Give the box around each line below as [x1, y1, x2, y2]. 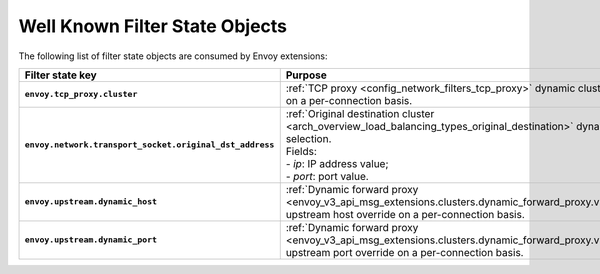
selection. [285, 131, 332, 145]
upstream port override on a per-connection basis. [285, 245, 524, 259]
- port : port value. [285, 169, 369, 183]
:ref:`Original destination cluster [285, 106, 435, 120]
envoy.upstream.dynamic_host [24, 196, 158, 207]
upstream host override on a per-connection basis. [285, 207, 525, 221]
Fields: [285, 144, 317, 158]
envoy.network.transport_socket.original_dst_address [24, 140, 275, 150]
